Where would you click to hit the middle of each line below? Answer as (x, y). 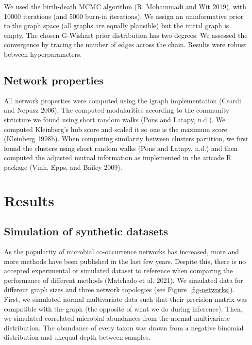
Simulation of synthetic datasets (86, 231)
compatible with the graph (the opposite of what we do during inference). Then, (123, 308)
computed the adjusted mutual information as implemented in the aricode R (118, 157)
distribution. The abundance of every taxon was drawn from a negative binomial (124, 327)
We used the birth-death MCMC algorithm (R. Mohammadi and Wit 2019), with (125, 6)
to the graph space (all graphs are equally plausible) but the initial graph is (117, 25)
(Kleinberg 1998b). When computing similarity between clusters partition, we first (126, 139)
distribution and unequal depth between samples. (77, 337)
